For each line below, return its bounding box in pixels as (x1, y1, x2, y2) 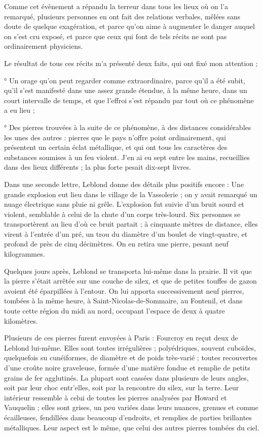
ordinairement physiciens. (4, 41, 83, 51)
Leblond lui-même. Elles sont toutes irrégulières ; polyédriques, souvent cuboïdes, (4, 342, 256, 353)
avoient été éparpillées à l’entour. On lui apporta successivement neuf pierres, (4, 285, 244, 296)
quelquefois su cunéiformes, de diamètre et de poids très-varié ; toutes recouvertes (4, 352, 258, 363)
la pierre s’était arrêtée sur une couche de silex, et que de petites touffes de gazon (4, 275, 257, 286)
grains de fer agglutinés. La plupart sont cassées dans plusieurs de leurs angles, (4, 372, 249, 383)
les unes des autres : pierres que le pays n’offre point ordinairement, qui (4, 132, 226, 142)
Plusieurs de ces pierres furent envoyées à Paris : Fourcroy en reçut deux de (4, 332, 238, 343)
